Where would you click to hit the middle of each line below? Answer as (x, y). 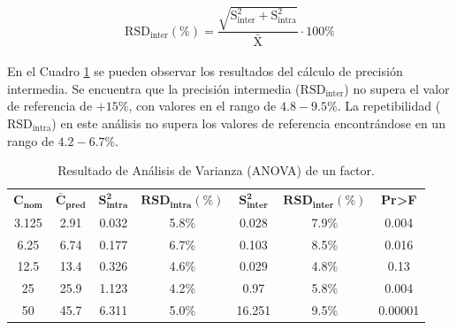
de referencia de (50, 106)
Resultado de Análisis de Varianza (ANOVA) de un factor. (216, 170)
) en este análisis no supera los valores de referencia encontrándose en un (248, 123)
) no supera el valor (397, 88)
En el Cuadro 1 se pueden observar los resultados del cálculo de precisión (205, 71)
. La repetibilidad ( (389, 106)
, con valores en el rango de (202, 106)
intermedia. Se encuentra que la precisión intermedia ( (154, 88)
